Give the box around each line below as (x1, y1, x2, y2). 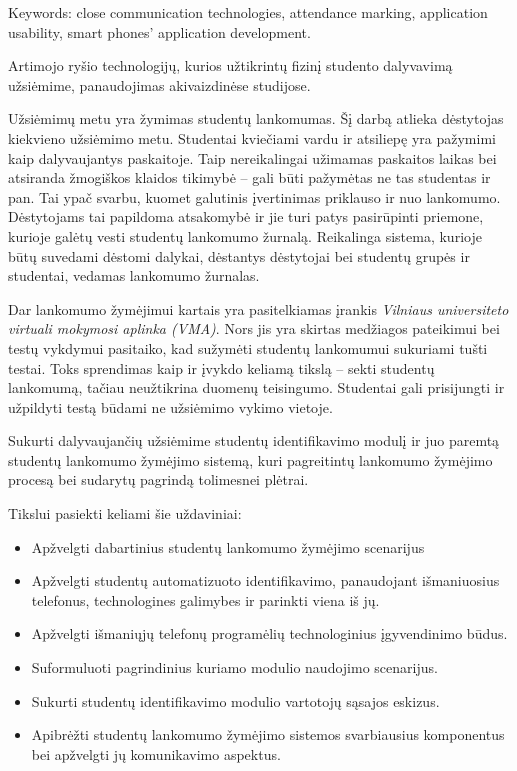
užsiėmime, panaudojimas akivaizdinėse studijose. (8, 74, 311, 95)
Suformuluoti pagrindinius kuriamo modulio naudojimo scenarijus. (31, 657, 438, 678)
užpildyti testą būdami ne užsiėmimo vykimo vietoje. (8, 396, 333, 417)
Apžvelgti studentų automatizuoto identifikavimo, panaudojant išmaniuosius (31, 570, 500, 591)
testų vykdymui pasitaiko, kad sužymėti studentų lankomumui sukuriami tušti (8, 337, 488, 358)
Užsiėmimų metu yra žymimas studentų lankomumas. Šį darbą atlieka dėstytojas (8, 108, 504, 129)
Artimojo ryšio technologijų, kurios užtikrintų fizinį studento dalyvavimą (8, 55, 453, 76)
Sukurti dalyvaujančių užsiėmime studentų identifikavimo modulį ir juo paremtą (8, 430, 500, 451)
